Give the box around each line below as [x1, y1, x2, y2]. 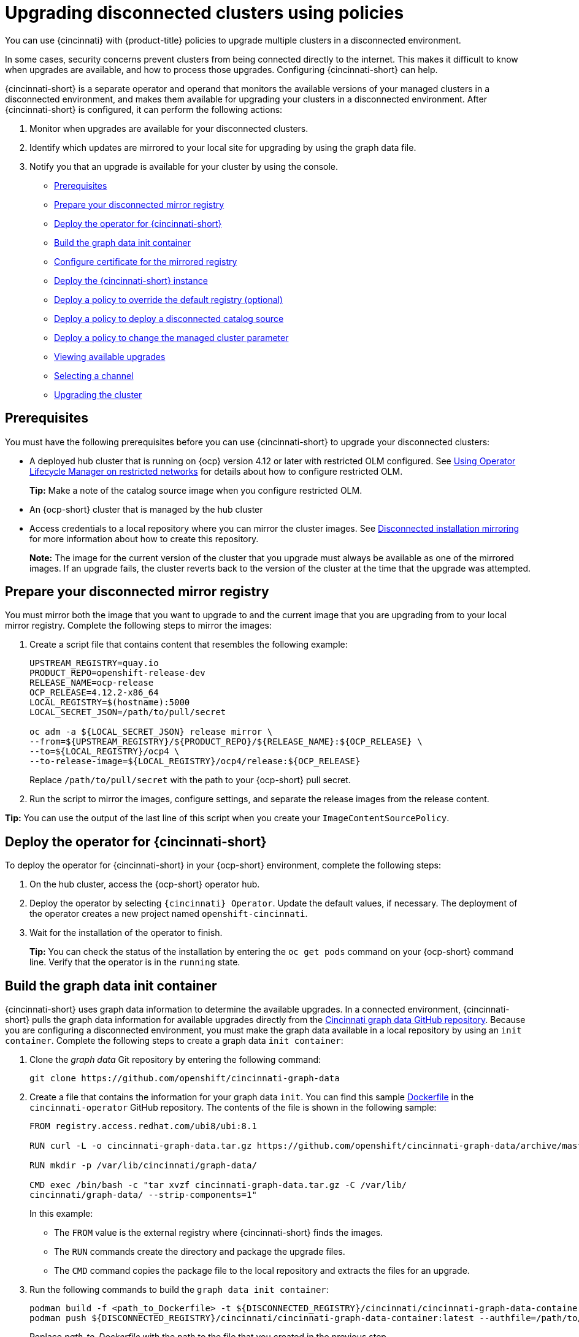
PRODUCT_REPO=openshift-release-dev [29, 668, 205, 678]
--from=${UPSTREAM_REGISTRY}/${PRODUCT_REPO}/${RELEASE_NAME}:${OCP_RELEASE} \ [29, 737, 423, 747]
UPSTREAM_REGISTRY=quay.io [29, 658, 159, 668]
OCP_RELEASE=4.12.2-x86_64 [29, 688, 159, 698]
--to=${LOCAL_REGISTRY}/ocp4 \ [29, 746, 180, 757]
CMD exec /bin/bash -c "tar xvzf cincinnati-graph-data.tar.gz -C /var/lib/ [29, 1180, 407, 1190]
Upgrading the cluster [54, 389, 142, 400]
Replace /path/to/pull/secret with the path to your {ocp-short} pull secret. [29, 775, 351, 786]
